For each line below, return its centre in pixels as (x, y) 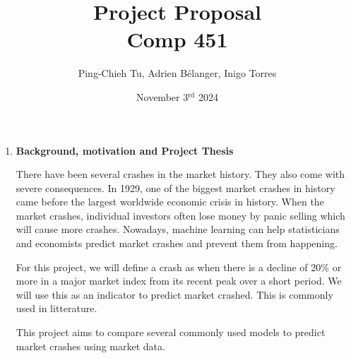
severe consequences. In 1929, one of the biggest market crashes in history (175, 187)
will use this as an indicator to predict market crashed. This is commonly (174, 294)
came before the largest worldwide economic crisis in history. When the (170, 202)
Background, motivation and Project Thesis (125, 150)
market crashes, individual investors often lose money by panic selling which (180, 215)
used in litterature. (56, 308)
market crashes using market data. (90, 346)
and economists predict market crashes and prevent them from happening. (177, 243)
